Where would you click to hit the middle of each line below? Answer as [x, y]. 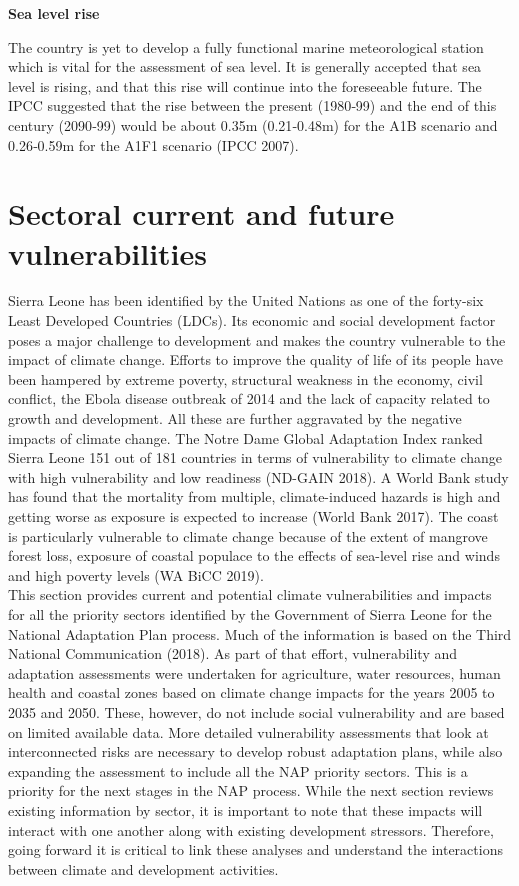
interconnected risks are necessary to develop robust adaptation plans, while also [255, 751]
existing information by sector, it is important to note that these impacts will [245, 809]
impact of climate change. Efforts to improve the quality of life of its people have [256, 359]
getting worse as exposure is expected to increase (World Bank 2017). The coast [253, 516]
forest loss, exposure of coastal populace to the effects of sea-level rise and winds [254, 555]
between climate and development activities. [143, 868]
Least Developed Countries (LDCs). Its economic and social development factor [252, 320]
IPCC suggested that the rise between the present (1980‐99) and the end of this [252, 105]
